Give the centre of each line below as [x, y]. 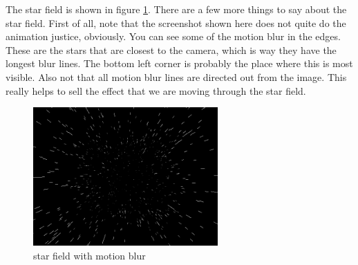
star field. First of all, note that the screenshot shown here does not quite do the [176, 22]
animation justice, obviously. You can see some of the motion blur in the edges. [173, 36]
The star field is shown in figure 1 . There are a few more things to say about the [176, 9]
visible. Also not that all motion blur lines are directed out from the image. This [176, 76]
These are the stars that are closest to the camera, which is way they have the [171, 49]
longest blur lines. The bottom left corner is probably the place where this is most [179, 63]
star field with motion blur [89, 255]
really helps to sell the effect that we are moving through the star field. [156, 90]
